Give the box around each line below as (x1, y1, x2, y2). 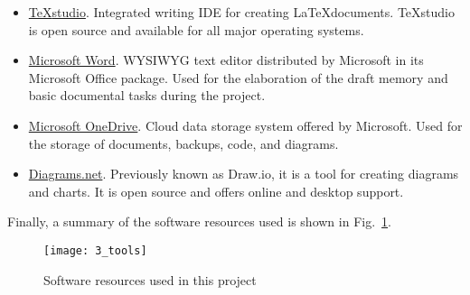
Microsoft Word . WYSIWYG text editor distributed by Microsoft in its (28, 51, 424, 69)
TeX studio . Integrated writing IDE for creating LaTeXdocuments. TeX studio (28, 3, 455, 21)
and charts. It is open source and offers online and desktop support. (28, 181, 404, 200)
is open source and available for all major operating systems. (28, 20, 364, 39)
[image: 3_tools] (43, 244, 147, 257)
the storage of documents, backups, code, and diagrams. (28, 134, 339, 152)
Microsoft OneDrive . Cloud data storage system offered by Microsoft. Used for (28, 115, 463, 134)
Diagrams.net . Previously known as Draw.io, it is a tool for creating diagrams (28, 164, 459, 183)
